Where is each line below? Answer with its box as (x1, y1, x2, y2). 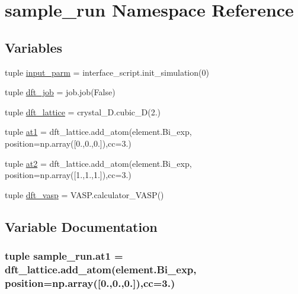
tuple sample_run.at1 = (5, 248, 123, 263)
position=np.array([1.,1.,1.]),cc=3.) (5, 169, 132, 181)
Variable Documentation (5, 217, 158, 235)
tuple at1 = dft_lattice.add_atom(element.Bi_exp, (5, 125, 192, 138)
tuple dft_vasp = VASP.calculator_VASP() (5, 188, 164, 201)
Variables (5, 38, 63, 56)
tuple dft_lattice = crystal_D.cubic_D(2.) (5, 105, 161, 118)
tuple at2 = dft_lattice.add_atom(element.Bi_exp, (5, 157, 192, 169)
